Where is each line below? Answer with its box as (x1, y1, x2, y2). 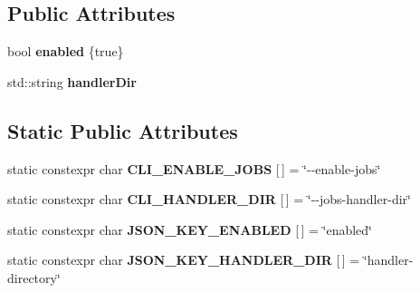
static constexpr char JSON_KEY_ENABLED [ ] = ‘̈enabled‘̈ (7, 220, 372, 239)
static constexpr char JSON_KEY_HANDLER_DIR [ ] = (7, 250, 360, 269)
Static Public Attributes (7, 116, 238, 144)
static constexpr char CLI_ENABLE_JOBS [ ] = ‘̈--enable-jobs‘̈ (7, 159, 381, 178)
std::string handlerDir (7, 72, 137, 91)
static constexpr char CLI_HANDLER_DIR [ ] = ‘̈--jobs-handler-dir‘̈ (7, 190, 411, 209)
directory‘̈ (7, 268, 61, 287)
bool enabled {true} (7, 42, 124, 61)
